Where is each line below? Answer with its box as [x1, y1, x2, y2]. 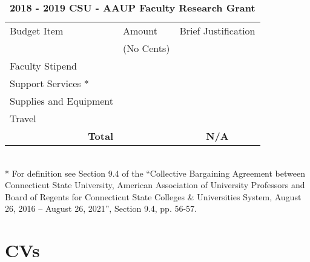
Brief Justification [179, 24, 256, 38]
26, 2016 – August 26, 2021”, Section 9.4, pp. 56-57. [5, 202, 197, 215]
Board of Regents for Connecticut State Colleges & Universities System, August [5, 190, 302, 203]
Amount [123, 24, 157, 38]
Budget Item [10, 24, 64, 38]
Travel [10, 111, 36, 125]
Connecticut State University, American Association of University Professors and [5, 178, 305, 191]
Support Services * [10, 76, 89, 90]
